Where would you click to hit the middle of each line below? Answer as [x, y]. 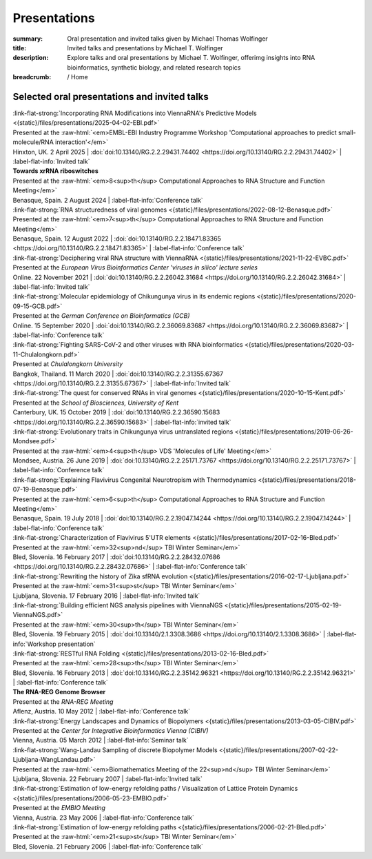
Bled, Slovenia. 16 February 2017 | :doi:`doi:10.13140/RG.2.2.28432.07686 [116, 557]
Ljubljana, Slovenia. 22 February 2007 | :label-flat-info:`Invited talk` [107, 778]
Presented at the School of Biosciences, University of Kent [96, 403]
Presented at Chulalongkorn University [68, 364]
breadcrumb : [32, 77]
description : [31, 58]
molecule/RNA [33, 142]
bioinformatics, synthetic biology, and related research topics [154, 67]
